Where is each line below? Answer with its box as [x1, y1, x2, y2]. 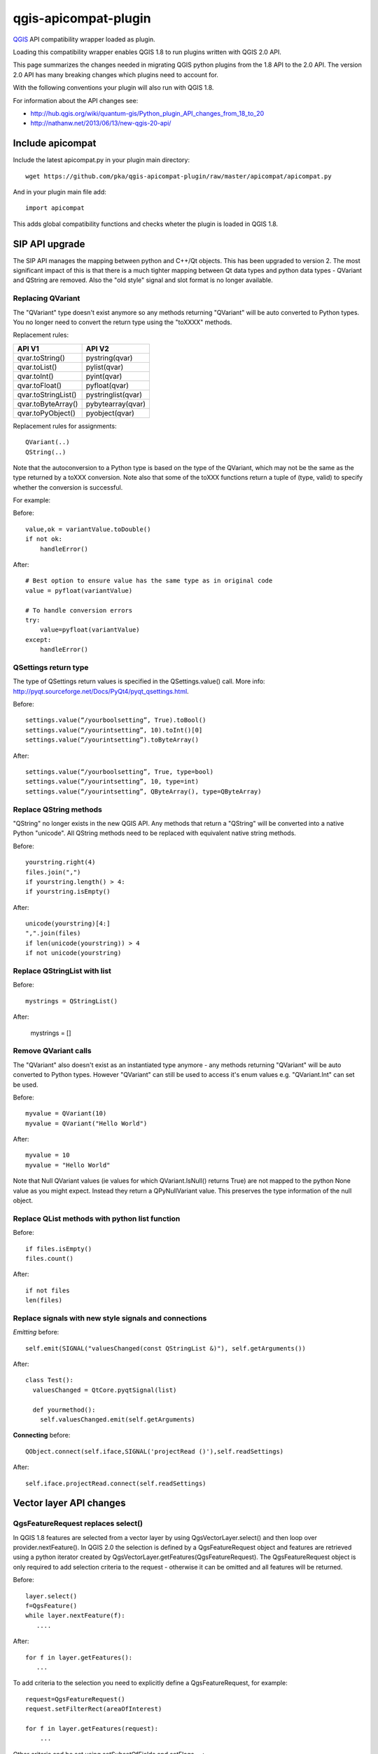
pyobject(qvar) [85, 408, 134, 417]
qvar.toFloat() [17, 380, 62, 390]
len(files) [25, 1297, 63, 1304]
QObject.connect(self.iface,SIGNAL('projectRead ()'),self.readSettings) [25, 1447, 284, 1455]
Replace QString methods [13, 804, 103, 814]
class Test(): [25, 1376, 73, 1384]
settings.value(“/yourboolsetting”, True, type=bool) [25, 768, 213, 776]
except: [25, 636, 52, 643]
